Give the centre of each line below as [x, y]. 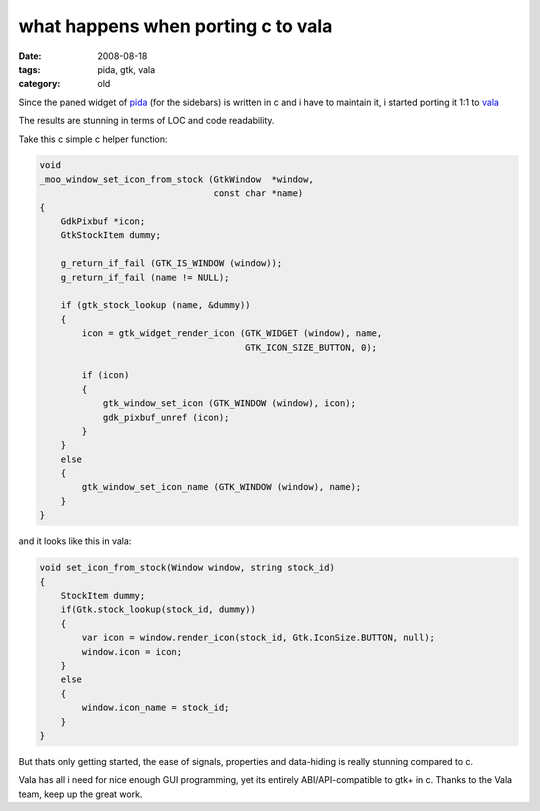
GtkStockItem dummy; [111, 235]
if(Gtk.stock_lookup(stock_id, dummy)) [158, 609]
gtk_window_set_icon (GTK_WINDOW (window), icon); [229, 403]
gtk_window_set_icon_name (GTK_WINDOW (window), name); [221, 487]
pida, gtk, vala [126, 69]
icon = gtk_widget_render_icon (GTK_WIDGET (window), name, [232, 333]
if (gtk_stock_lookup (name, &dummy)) [155, 305]
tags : [29, 69]
